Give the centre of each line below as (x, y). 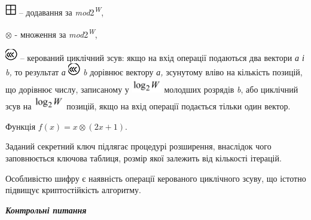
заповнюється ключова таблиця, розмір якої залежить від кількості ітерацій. (144, 158)
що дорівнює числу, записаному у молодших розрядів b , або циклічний (152, 89)
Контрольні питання (46, 210)
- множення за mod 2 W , (56, 33)
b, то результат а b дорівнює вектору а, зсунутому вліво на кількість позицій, (154, 72)
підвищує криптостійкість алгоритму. (73, 190)
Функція (21, 126)
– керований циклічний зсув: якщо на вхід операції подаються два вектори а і (162, 57)
